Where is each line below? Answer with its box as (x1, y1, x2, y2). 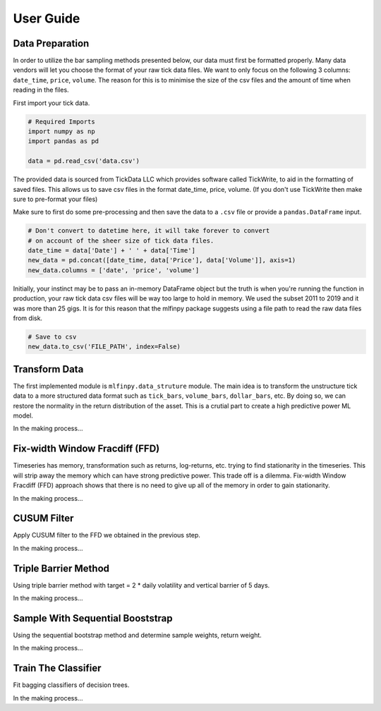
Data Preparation (13, 37, 90, 49)
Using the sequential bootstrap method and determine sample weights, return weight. (13, 631, 262, 640)
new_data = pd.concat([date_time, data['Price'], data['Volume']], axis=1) (28, 256, 296, 265)
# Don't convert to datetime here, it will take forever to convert (28, 226, 270, 235)
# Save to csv (28, 333, 77, 341)
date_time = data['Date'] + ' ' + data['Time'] (28, 247, 195, 255)
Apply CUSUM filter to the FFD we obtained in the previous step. (13, 531, 201, 540)
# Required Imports (28, 117, 95, 126)
